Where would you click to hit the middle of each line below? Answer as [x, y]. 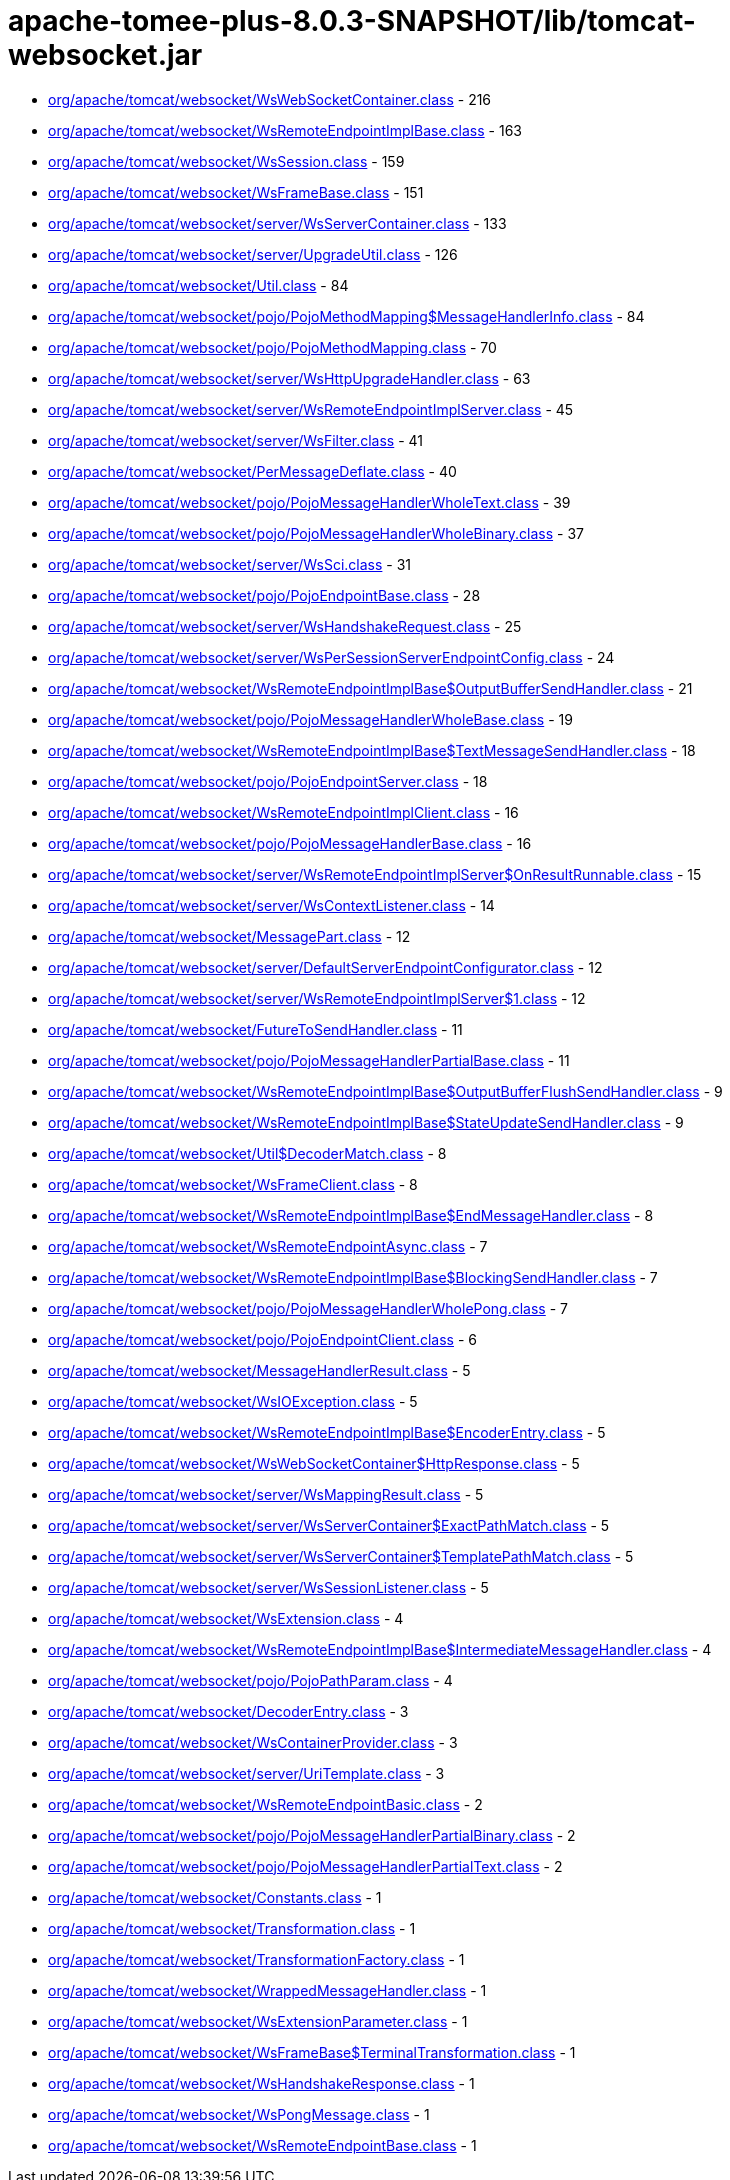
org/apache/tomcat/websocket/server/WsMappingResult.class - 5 [266, 1494]
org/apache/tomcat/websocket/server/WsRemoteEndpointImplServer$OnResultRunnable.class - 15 [375, 874]
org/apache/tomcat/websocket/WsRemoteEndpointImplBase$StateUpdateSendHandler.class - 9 [366, 1122]
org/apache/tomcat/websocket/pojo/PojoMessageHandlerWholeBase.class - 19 [310, 719]
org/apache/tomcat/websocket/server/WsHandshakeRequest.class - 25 [285, 626]
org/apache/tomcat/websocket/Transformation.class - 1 [232, 1928]
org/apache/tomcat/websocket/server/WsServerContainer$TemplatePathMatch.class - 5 [341, 1556]
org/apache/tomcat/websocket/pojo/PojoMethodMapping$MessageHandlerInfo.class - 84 [346, 316]
